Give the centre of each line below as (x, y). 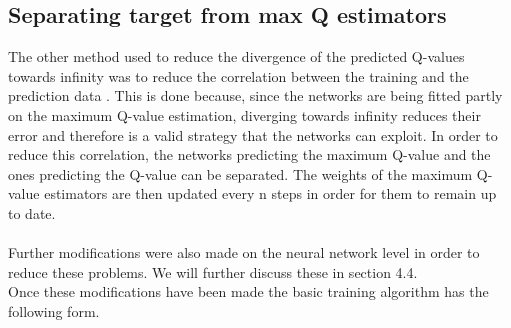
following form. (54, 310)
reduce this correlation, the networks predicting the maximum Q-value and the (249, 154)
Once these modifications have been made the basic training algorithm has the (248, 291)
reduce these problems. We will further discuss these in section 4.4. (213, 271)
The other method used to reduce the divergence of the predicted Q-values (236, 56)
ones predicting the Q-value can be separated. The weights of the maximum (240, 173)
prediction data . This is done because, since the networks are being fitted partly (255, 95)
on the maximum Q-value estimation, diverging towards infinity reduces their (244, 114)
